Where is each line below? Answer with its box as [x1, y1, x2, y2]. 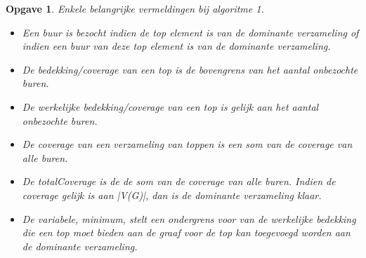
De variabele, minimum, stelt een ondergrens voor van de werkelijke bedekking [22, 211, 356, 226]
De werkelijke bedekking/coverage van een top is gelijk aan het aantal [22, 99, 319, 114]
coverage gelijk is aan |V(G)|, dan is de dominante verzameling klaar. [22, 187, 322, 202]
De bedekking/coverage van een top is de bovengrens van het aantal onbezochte [22, 62, 358, 76]
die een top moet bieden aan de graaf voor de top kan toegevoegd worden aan [22, 225, 351, 240]
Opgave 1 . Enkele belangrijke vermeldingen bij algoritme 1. [6, 1, 264, 15]
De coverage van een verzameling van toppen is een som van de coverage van [22, 137, 353, 151]
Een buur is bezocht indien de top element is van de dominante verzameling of [22, 25, 359, 39]
